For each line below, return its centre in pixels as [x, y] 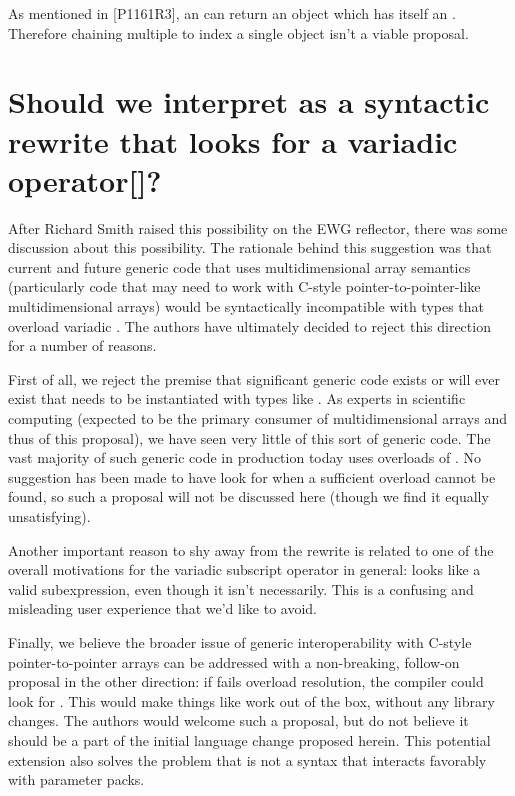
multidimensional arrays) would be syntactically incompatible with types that [246, 306]
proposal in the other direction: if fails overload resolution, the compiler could [246, 681]
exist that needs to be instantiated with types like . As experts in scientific [237, 398]
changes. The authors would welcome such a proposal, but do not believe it [238, 720]
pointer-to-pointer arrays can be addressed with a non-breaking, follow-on [234, 661]
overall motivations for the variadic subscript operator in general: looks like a [244, 569]
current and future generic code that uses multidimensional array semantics [239, 266]
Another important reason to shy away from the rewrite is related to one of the [251, 549]
